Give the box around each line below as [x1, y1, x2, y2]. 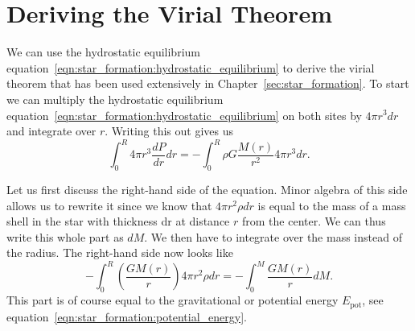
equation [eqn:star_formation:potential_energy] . [6, 308, 247, 325]
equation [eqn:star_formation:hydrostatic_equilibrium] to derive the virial [6, 59, 375, 76]
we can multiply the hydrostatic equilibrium [6, 90, 224, 107]
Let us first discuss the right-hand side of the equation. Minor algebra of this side [6, 180, 408, 197]
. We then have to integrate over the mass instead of [144, 228, 402, 245]
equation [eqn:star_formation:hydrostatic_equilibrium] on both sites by [6, 106, 362, 123]
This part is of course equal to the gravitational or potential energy [6, 292, 339, 308]
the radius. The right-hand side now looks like [6, 244, 233, 261]
